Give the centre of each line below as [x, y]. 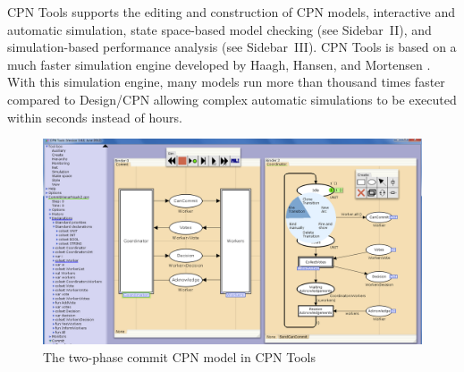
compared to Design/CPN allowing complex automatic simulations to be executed [232, 99]
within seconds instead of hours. [95, 117]
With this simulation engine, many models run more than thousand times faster [226, 82]
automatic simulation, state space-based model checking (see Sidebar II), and [219, 29]
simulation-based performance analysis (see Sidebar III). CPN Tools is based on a [232, 47]
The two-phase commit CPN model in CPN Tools [180, 356]
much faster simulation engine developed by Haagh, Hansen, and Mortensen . [219, 64]
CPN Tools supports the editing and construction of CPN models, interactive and [232, 12]
